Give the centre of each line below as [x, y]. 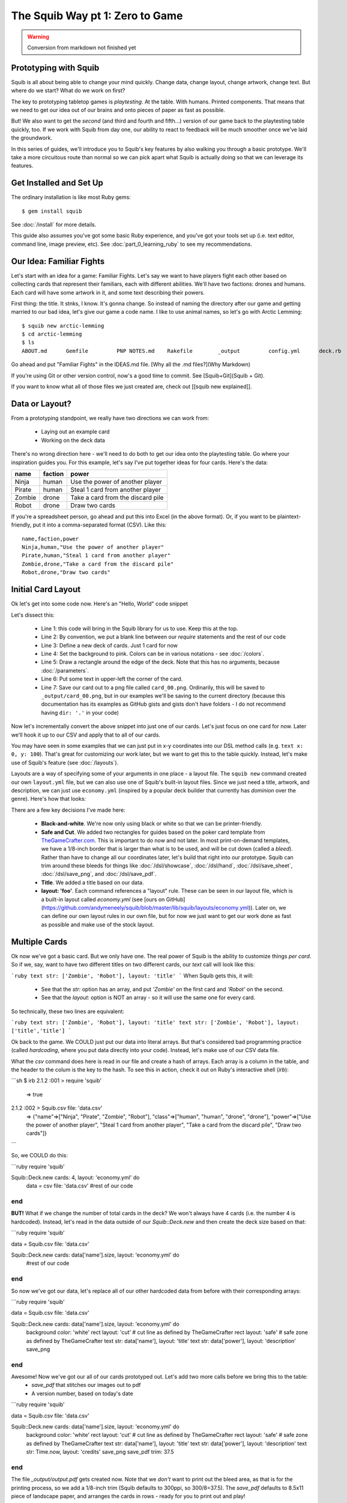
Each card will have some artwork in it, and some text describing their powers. [108, 292]
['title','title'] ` [41, 1031]
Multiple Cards [39, 942]
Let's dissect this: [33, 615]
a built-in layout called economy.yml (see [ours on [103, 899]
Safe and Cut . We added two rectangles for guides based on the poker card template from [153, 832]
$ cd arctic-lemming [52, 334]
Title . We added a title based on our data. [92, 882]
